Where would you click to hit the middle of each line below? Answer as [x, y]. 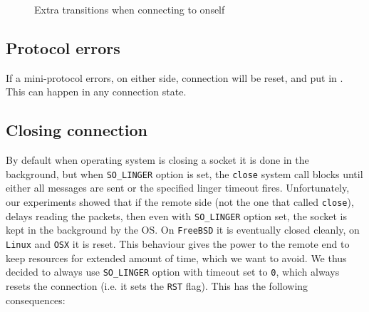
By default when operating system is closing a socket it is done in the [157, 160]
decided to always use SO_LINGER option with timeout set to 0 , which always [173, 272]
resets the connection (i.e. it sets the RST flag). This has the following [157, 285]
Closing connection [77, 130]
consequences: [36, 300]
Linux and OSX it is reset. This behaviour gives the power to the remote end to [178, 244]
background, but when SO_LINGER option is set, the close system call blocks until [184, 173]
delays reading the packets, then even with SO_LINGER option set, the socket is [176, 215]
